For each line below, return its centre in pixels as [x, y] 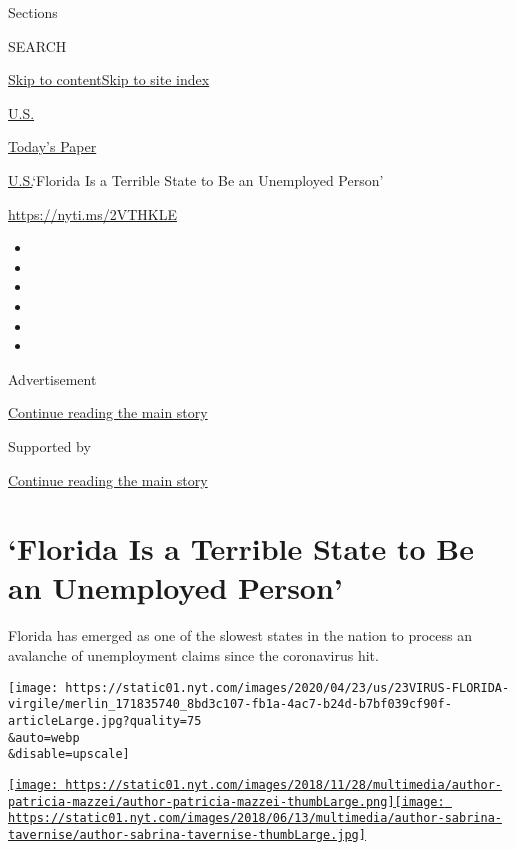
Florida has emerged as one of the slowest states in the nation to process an [240, 635]
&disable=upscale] [69, 754]
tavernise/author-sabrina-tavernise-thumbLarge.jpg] [187, 834]
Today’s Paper [52, 146]
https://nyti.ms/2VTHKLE [92, 213]
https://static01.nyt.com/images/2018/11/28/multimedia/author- [283, 784]
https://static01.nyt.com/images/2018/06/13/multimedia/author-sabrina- [255, 818]
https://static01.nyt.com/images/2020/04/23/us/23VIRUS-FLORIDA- [287, 687]
